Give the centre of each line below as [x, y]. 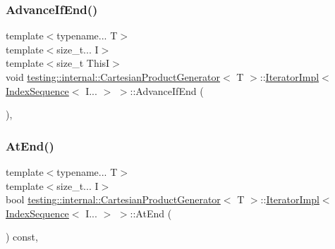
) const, [22, 237]
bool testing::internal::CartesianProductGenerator [113, 199]
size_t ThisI [83, 63]
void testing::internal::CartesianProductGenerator [113, 77]
